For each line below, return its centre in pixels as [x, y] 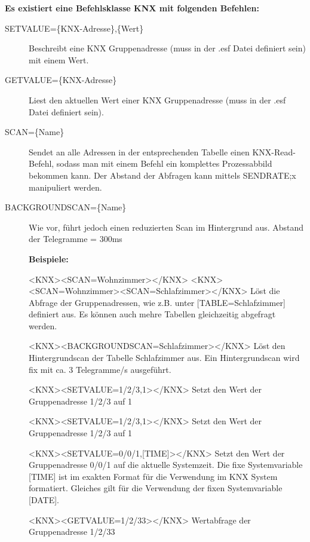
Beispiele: [49, 258]
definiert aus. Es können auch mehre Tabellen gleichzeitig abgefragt [152, 314]
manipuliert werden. [65, 187]
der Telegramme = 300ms [76, 239]
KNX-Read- [274, 151]
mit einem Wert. [59, 59]
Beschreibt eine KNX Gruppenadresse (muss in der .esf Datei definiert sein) [167, 48]
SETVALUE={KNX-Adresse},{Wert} [74, 28]
